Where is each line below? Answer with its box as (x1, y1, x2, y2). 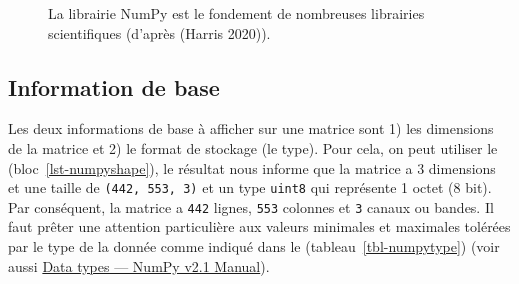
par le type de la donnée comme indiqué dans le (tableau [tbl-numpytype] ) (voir (8, 236, 500, 257)
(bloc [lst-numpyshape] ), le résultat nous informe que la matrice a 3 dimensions (8, 157, 496, 178)
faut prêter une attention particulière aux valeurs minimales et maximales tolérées (8, 216, 511, 237)
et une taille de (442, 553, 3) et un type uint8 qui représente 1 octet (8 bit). (8, 177, 492, 198)
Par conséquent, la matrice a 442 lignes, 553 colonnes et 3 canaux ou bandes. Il (8, 196, 494, 217)
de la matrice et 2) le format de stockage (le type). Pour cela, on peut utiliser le (8, 137, 498, 158)
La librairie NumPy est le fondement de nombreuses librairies (48, 3, 425, 23)
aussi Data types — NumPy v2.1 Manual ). (8, 255, 270, 276)
